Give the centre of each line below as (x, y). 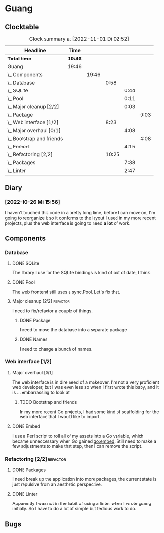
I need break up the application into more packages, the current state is (84, 479)
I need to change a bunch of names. (56, 349)
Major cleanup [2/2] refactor (41, 301)
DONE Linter (25, 494)
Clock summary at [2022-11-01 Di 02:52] (79, 39)
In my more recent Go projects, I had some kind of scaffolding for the (89, 412)
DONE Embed (26, 426)
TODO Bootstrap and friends (48, 402)
